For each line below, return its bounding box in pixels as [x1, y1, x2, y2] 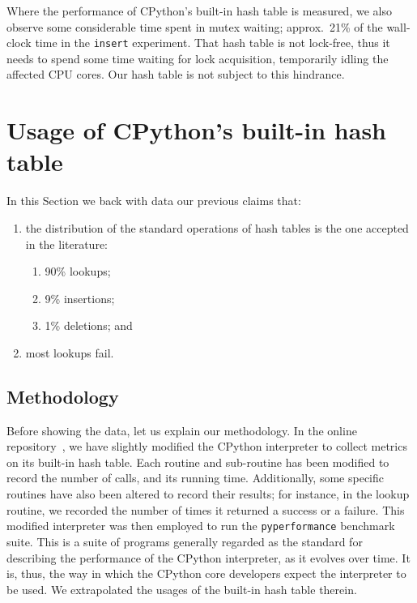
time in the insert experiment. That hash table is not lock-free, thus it [35, 34, 390, 51]
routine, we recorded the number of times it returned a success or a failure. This [6, 501, 405, 518]
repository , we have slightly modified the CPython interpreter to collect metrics [6, 438, 407, 455]
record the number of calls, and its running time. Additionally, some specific [6, 469, 384, 486]
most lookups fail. [25, 344, 114, 361]
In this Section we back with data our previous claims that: [6, 192, 301, 209]
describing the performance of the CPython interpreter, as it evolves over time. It [6, 549, 411, 566]
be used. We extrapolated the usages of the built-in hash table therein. [6, 580, 357, 597]
